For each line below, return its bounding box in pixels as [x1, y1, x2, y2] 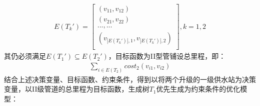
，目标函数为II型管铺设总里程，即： [108, 51, 226, 61]
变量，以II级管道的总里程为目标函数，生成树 [4, 84, 149, 94]
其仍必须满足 [4, 51, 46, 61]
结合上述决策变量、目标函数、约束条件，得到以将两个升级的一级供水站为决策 [4, 74, 256, 84]
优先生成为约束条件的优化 [156, 84, 240, 94]
